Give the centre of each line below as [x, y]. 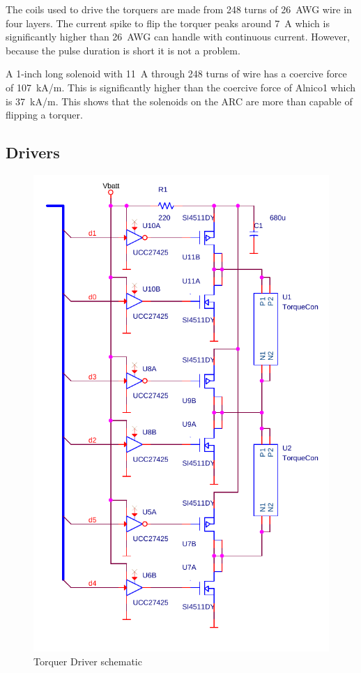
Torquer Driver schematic [88, 661]
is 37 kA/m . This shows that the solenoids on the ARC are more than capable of [179, 101]
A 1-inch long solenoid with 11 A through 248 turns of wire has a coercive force [176, 74]
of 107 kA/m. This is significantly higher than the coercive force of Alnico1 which [181, 87]
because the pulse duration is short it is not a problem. [123, 50]
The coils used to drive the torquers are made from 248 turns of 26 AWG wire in [179, 9]
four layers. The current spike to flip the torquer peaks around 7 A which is [168, 23]
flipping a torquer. [44, 115]
